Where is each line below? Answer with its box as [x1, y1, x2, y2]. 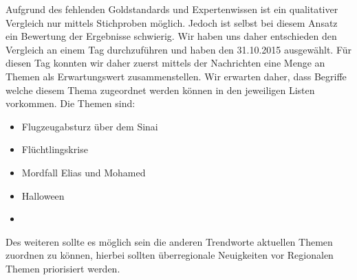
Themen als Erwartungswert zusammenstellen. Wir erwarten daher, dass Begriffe [6, 69, 347, 83]
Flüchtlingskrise [21, 142, 88, 156]
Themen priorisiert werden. [6, 261, 120, 275]
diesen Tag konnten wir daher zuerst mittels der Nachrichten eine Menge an [6, 56, 325, 70]
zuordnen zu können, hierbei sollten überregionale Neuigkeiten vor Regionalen [6, 248, 334, 262]
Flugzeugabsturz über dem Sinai [21, 119, 158, 133]
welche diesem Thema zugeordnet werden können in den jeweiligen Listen [6, 82, 315, 97]
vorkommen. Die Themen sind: [6, 96, 136, 110]
